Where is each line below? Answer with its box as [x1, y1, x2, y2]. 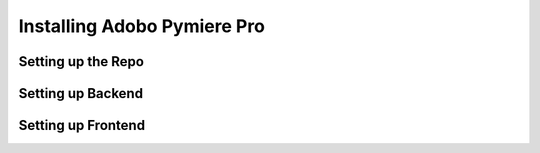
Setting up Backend [18, 85, 144, 102]
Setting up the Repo [18, 53, 145, 70]
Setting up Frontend [18, 117, 145, 134]
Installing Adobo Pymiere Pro [18, 15, 265, 37]
